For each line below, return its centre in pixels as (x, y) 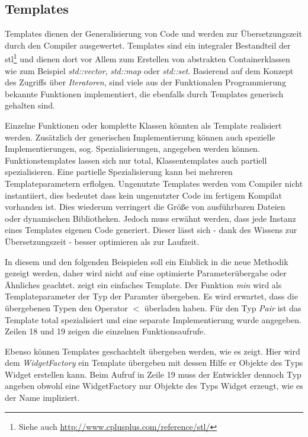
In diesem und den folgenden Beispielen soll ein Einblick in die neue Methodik (147, 261)
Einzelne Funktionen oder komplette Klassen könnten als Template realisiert (143, 125)
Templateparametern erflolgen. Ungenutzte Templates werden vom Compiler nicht (154, 183)
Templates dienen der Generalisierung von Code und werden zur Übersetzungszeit (153, 34)
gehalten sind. (30, 105)
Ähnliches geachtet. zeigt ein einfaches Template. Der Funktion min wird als (143, 284)
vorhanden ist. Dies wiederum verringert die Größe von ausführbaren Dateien (145, 207)
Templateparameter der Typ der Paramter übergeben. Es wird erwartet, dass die (151, 296)
